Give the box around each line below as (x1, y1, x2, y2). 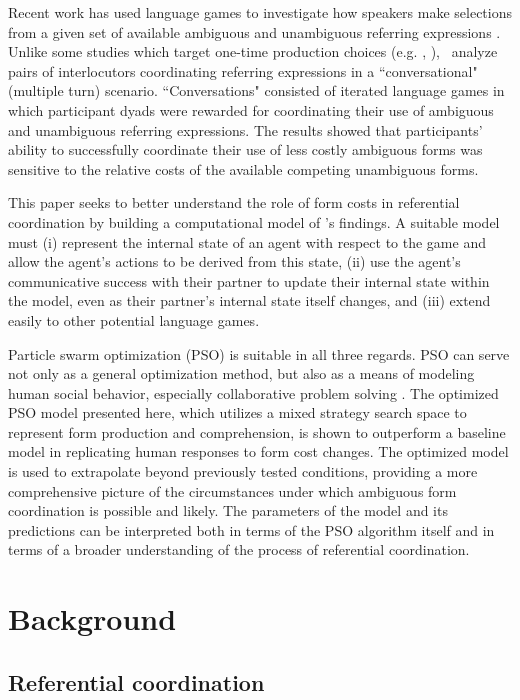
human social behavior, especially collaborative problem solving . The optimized (8, 382, 499, 403)
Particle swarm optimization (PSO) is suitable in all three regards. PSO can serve (8, 343, 510, 364)
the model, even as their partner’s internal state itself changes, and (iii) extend (8, 290, 491, 311)
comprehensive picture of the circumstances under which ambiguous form (8, 480, 457, 501)
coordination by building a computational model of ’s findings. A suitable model (8, 211, 500, 232)
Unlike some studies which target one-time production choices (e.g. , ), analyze (8, 41, 498, 62)
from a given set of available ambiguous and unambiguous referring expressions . (8, 21, 501, 42)
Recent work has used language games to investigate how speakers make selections (8, 2, 512, 22)
